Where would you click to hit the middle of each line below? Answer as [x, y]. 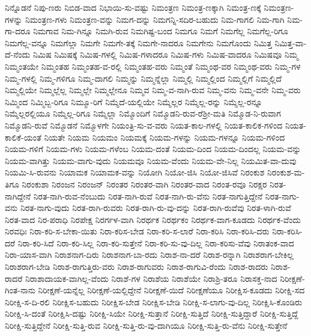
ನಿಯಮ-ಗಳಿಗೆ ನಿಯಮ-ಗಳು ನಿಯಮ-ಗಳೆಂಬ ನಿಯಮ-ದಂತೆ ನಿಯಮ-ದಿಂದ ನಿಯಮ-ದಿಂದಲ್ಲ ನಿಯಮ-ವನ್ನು [153, 149]
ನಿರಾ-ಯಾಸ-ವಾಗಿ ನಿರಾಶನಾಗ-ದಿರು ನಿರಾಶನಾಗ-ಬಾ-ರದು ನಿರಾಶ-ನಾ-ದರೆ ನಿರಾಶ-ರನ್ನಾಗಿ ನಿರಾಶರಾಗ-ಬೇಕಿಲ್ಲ [149, 255]
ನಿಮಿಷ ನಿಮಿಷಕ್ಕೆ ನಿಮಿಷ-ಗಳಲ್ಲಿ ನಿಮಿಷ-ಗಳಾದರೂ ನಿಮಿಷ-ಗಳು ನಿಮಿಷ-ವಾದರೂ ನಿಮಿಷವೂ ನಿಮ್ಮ [165, 54]
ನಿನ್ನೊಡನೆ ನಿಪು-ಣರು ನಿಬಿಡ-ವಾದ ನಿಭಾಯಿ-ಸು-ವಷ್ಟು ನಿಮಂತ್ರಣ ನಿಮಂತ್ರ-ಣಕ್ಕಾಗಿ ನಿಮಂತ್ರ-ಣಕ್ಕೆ [133, 7]
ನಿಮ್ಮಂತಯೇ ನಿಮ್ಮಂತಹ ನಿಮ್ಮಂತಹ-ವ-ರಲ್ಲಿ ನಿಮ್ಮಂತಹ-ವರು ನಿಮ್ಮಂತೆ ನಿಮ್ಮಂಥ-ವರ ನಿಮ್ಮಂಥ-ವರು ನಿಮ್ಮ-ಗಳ [153, 66]
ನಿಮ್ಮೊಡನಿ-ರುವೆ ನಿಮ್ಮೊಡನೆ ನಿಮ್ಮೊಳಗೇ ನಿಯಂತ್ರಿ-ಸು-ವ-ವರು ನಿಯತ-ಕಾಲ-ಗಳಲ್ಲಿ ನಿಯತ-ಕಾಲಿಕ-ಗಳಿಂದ [144, 125]
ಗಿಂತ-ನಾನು [20, 290]
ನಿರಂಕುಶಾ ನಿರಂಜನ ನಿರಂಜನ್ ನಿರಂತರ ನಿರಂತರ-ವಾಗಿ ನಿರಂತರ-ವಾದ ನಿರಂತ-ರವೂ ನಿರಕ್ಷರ [144, 184]
